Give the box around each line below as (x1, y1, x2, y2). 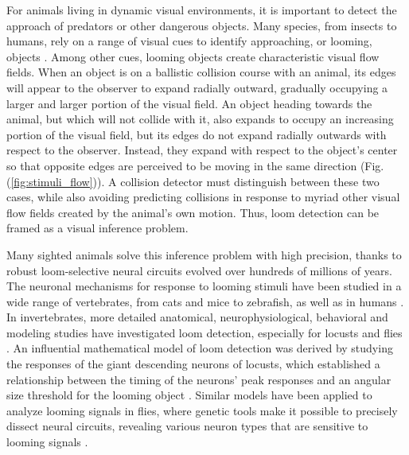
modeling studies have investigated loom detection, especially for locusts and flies (6, 324, 403, 340)
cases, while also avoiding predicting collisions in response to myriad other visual (6, 189, 400, 205)
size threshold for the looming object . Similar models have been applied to (6, 387, 372, 403)
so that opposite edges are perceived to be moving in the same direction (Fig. (6, 157, 384, 173)
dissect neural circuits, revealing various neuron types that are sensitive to (6, 418, 368, 434)
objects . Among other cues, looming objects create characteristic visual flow (6, 48, 380, 64)
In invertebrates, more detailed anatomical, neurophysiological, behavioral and (6, 309, 388, 325)
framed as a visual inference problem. (6, 220, 189, 236)
